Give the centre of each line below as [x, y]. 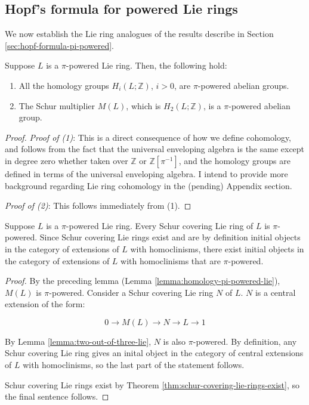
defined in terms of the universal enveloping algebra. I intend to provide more [146, 173]
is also [174, 341]
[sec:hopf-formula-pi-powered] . [59, 45]
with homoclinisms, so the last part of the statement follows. [134, 365]
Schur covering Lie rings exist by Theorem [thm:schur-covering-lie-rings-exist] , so [152, 384]
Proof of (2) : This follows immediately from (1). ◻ [98, 205]
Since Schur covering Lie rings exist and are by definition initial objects [170, 237]
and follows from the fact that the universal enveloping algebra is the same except [155, 149]
